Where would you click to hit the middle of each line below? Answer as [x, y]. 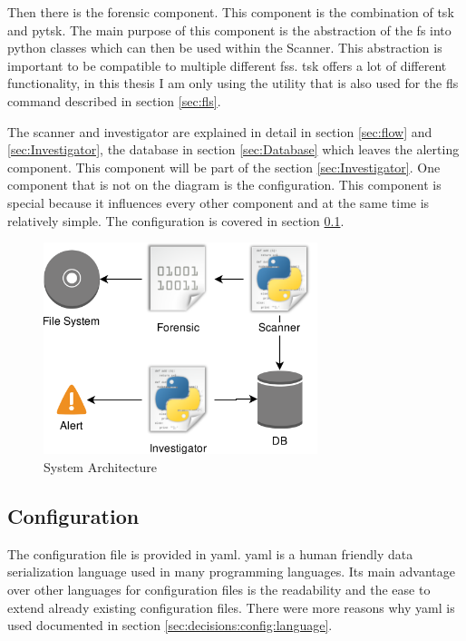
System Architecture [100, 466]
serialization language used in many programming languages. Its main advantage [231, 572]
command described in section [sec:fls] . [114, 100]
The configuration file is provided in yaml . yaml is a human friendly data [210, 553]
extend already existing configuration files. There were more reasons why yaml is [231, 607]
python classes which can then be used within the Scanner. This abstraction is [225, 48]
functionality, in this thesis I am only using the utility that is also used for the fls [233, 83]
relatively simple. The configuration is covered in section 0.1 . [176, 220]
